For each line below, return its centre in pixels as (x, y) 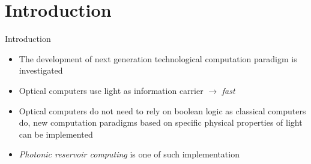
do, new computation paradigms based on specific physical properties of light (161, 122)
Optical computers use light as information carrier (111, 90)
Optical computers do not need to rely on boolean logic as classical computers (162, 110)
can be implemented (56, 134)
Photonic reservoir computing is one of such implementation (129, 154)
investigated (41, 70)
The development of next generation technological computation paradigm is (158, 58)
